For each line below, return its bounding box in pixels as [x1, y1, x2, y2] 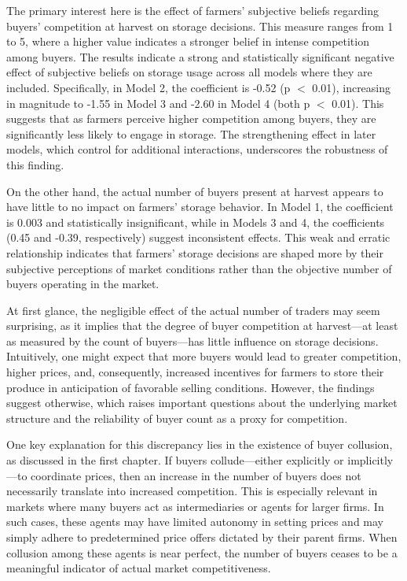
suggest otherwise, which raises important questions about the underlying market [6, 394, 398, 411]
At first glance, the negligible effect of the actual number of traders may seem [6, 302, 380, 318]
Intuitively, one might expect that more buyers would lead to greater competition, [6, 348, 401, 365]
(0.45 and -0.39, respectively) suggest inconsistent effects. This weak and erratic [6, 229, 390, 246]
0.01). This [332, 94, 384, 111]
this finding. [6, 156, 64, 172]
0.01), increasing [312, 79, 391, 95]
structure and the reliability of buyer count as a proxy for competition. [6, 409, 348, 426]
